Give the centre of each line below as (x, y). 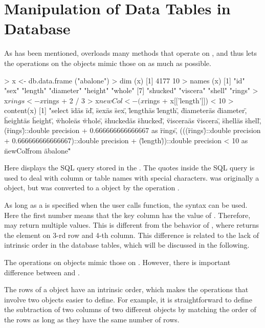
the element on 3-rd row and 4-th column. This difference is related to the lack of (132, 235)
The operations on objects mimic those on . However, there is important (117, 262)
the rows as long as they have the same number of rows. (92, 319)
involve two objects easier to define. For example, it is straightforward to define (128, 299)
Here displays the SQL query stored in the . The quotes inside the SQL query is (129, 168)
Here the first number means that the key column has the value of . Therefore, (127, 215)
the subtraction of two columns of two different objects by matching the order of (130, 309)
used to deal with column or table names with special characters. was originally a (132, 177)
